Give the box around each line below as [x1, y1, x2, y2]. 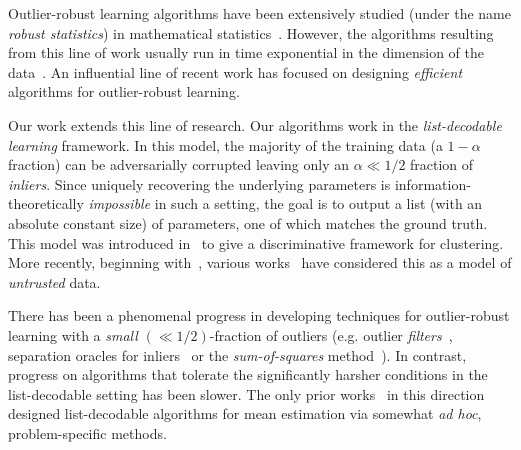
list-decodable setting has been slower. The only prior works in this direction [8, 383, 485, 404]
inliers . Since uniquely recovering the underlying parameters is [8, 173, 391, 194]
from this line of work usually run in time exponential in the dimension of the [8, 42, 484, 63]
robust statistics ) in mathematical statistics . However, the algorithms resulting [8, 22, 494, 43]
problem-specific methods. [8, 422, 167, 443]
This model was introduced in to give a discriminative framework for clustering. [8, 232, 504, 253]
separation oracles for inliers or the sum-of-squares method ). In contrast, [8, 344, 467, 365]
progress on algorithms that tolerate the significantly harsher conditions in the [8, 364, 488, 385]
